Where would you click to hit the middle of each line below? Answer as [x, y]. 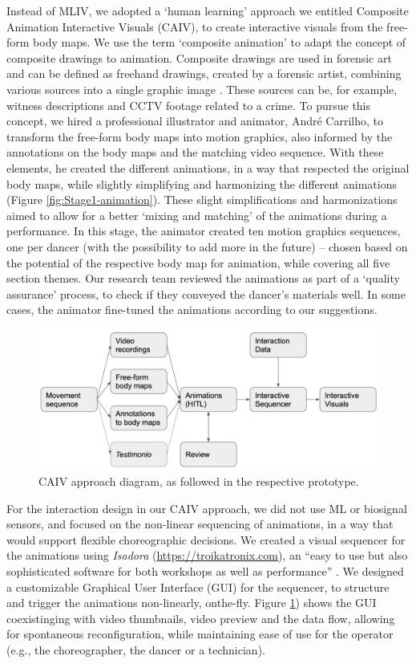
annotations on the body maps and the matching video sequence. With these [195, 152]
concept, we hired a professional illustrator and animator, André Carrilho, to [195, 121]
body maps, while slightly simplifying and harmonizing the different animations [202, 183]
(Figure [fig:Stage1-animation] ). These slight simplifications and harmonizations [202, 200]
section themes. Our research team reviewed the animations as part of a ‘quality [203, 278]
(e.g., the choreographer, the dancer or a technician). [136, 649]
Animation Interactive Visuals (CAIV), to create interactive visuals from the [195, 26]
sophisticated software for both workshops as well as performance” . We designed [205, 571]
